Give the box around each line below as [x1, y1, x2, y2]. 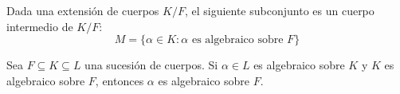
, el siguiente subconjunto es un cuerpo [184, 2, 375, 18]
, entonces [95, 72, 144, 88]
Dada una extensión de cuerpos [6, 2, 159, 18]
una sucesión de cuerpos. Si [84, 57, 218, 73]
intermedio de [6, 18, 73, 34]
